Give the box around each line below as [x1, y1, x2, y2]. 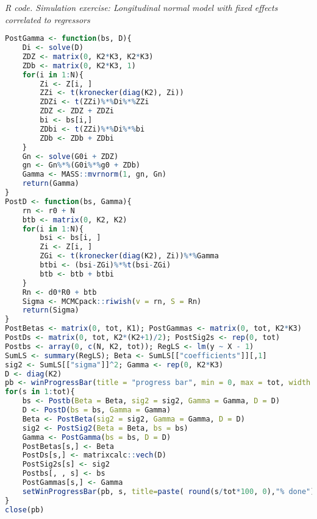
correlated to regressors [5, 13, 90, 26]
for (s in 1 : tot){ [5, 387, 75, 397]
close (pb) [5, 505, 45, 514]
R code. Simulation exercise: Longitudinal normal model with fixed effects [5, 1, 278, 13]
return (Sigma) [22, 306, 79, 315]
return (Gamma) [22, 179, 79, 188]
